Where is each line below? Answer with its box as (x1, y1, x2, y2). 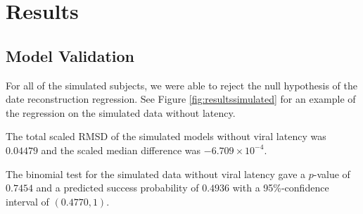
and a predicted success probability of (36, 180, 199, 195)
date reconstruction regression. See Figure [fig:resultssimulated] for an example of (6, 92, 356, 106)
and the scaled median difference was (41, 142, 201, 157)
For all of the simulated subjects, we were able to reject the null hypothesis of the (6, 77, 357, 92)
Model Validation (6, 44, 135, 66)
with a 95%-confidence (232, 180, 329, 195)
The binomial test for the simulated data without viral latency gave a (6, 166, 306, 181)
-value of (313, 166, 350, 181)
